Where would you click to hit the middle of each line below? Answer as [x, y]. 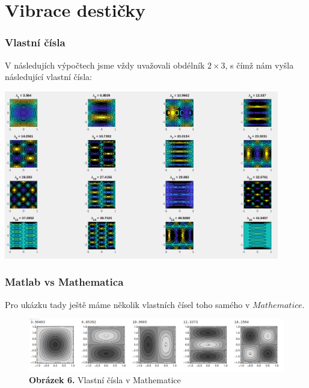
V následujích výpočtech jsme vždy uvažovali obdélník [105, 65]
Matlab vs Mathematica [64, 282]
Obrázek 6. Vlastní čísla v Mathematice [105, 380]
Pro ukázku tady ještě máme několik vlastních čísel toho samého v [127, 304]
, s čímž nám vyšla [259, 65]
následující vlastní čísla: [48, 77]
